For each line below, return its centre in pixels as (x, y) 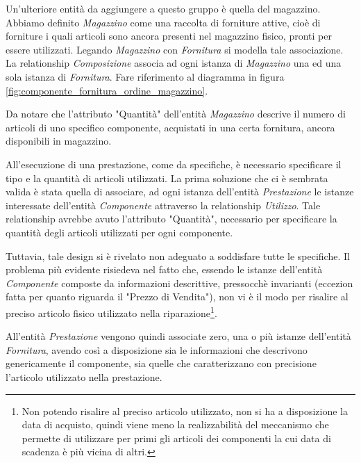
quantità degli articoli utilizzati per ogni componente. (119, 232)
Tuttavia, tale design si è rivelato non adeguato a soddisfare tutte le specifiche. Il (178, 255)
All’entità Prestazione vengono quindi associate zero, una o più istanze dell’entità (178, 336)
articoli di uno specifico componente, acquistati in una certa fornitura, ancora (170, 127)
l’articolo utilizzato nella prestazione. (84, 376)
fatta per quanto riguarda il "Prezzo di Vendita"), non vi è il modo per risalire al (177, 297)
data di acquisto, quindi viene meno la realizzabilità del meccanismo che (175, 424)
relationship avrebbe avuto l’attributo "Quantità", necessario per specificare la (171, 219)
